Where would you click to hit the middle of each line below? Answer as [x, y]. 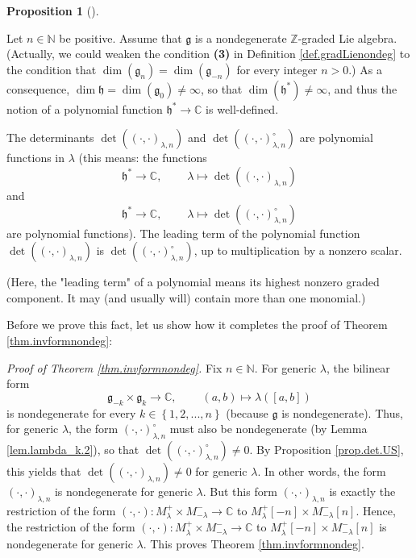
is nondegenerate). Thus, [342, 412]
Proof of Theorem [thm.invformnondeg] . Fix [114, 367]
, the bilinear [358, 367]
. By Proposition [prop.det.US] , [327, 449]
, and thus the [362, 88]
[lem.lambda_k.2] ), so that [73, 449]
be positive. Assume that [121, 37]
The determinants [50, 137]
